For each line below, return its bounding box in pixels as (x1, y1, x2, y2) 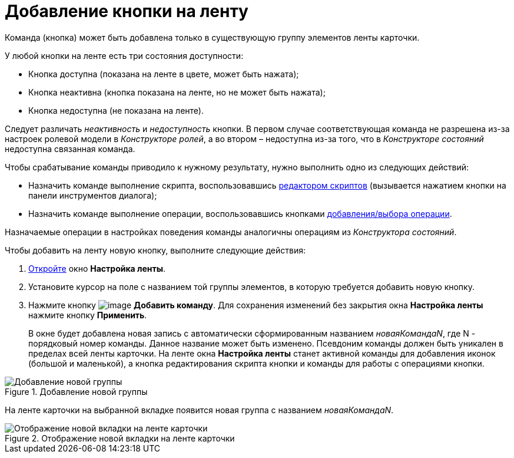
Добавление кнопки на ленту (5, 1, 248, 21)
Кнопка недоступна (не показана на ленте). (28, 105, 204, 116)
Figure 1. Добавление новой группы (5, 386, 148, 397)
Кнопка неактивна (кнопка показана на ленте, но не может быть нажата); (28, 87, 326, 97)
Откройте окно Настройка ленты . (28, 263, 166, 274)
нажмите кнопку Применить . (28, 309, 147, 320)
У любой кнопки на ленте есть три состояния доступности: (5, 50, 244, 61)
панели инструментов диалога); (28, 190, 157, 200)
